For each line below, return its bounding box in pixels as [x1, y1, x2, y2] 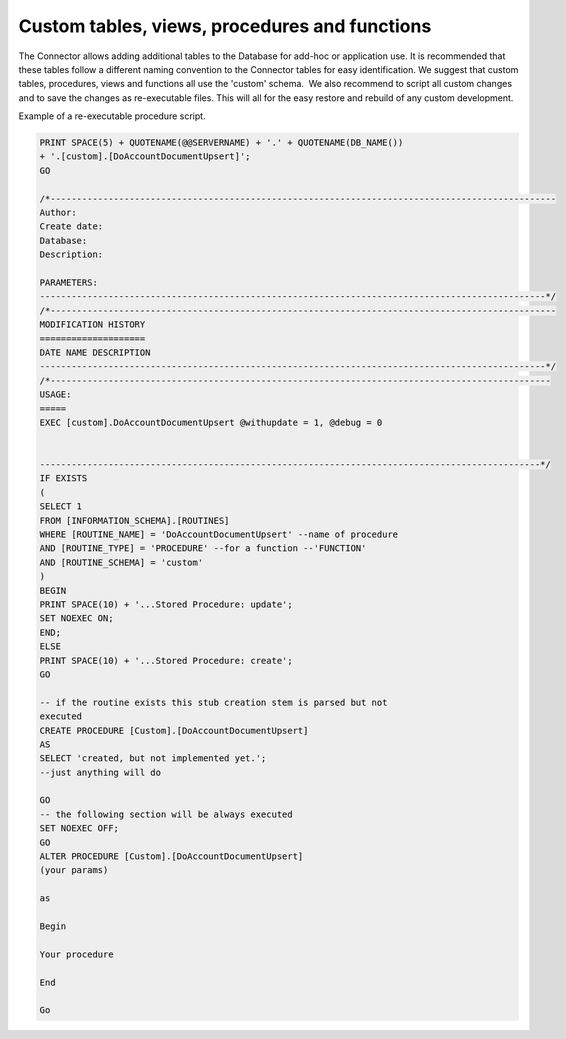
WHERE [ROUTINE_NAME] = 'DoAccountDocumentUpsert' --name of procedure [39, 529, 399, 540]
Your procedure [39, 948, 114, 960]
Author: [39, 207, 77, 219]
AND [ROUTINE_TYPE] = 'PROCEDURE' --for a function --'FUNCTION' [39, 543, 367, 554]
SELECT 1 [39, 501, 83, 512]
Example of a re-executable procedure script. [18, 110, 206, 122]
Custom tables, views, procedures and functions [18, 15, 432, 37]
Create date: [39, 221, 104, 232]
